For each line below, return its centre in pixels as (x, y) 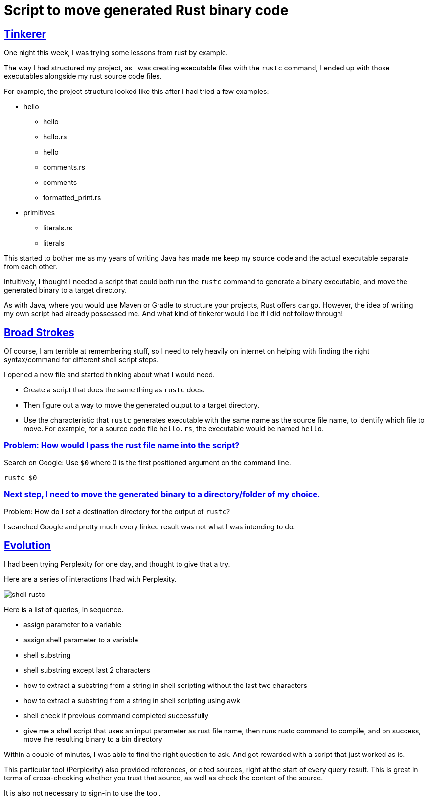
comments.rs (64, 167)
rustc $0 (21, 477)
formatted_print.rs (72, 198)
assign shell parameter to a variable (81, 640)
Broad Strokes (39, 332)
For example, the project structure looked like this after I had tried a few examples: (136, 92)
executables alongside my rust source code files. (83, 76)
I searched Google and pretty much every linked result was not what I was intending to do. (150, 526)
